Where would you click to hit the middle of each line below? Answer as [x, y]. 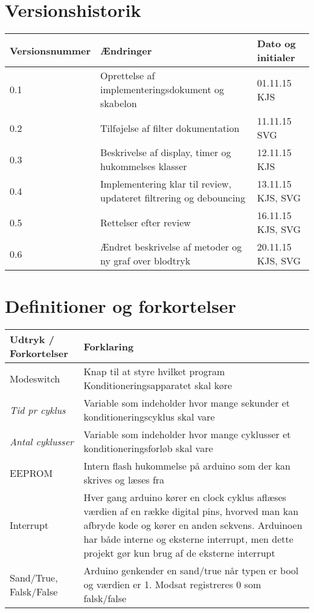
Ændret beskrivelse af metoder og [171, 247]
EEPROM [31, 473]
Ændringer [126, 50]
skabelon [119, 103]
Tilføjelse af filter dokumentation [170, 128]
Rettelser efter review [146, 222]
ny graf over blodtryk [146, 261]
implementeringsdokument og [162, 90]
